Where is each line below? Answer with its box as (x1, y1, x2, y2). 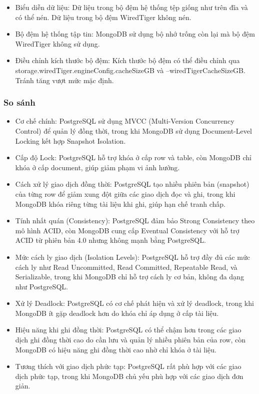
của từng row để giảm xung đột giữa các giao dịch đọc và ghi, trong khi (15, 188, 235, 199)
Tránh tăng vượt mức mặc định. (15, 75, 114, 85)
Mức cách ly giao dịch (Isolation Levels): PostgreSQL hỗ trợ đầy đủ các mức (15, 251, 250, 262)
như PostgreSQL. (15, 281, 68, 291)
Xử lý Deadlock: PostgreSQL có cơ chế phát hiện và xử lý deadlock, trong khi (15, 298, 254, 308)
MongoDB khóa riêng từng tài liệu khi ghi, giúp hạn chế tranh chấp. (15, 198, 225, 209)
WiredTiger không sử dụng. (15, 38, 100, 49)
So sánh (3, 96, 35, 109)
